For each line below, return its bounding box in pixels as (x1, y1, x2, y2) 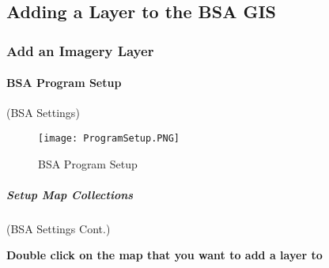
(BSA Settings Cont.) (6, 220, 111, 236)
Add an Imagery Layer (6, 40, 154, 60)
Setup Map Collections (6, 186, 134, 202)
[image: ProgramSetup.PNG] (38, 133, 180, 145)
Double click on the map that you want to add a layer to (6, 247, 323, 263)
